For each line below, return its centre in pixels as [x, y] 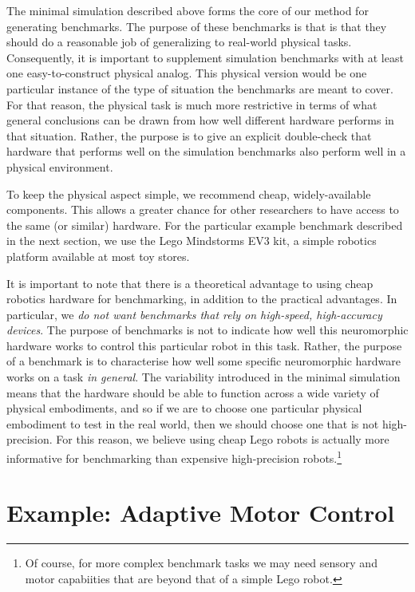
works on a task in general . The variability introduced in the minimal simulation [204, 377]
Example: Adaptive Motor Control [201, 513]
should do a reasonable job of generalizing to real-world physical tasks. [179, 42]
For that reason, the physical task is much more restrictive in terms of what [192, 104]
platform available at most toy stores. [98, 256]
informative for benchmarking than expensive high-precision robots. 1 [174, 457]
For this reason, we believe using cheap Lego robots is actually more [223, 439]
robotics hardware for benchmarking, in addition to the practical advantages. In [202, 299]
